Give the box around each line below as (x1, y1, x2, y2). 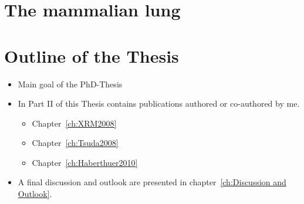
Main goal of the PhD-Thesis (18, 77, 123, 90)
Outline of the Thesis (4, 43, 179, 67)
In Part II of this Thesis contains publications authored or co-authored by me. (18, 97, 300, 110)
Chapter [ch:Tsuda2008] (32, 137, 119, 149)
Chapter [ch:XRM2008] (32, 117, 117, 129)
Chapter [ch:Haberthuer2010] (32, 156, 138, 168)
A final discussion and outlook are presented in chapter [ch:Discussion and (18, 176, 286, 188)
